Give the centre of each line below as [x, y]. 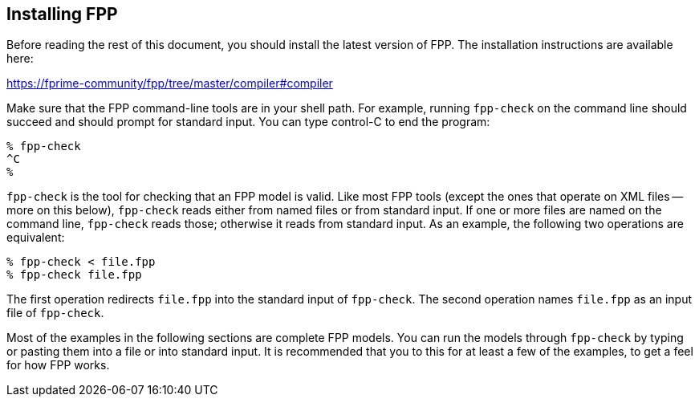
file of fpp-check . [55, 313]
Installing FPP [62, 14]
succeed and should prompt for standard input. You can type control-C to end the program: [248, 122]
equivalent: [36, 238]
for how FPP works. [58, 365]
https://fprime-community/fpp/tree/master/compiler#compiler [170, 83]
